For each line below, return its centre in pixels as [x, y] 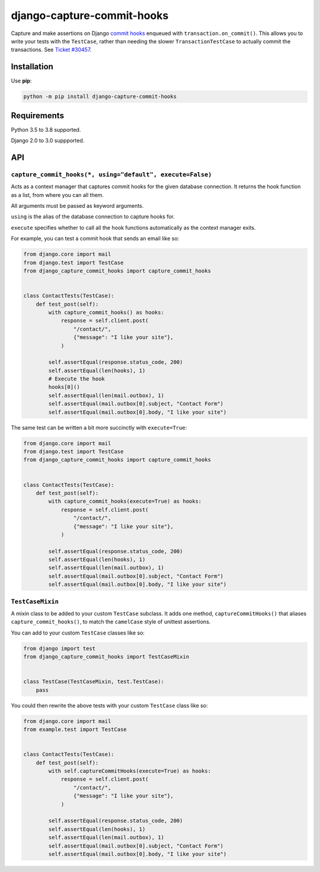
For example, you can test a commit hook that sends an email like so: [95, 239]
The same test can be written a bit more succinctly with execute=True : [99, 427]
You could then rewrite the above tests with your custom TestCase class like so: [109, 705]
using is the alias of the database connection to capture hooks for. [93, 217]
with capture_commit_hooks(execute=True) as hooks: [125, 501]
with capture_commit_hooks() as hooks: [106, 312]
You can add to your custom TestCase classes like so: [78, 633]
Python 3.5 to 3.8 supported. [46, 129]
